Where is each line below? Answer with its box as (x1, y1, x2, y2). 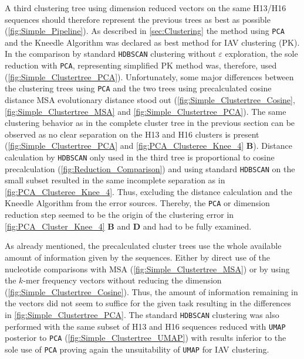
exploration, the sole (225, 47, 298, 60)
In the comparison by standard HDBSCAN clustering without (5, 47, 216, 60)
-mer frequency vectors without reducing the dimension (23, 274, 222, 286)
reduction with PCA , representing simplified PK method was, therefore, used (5, 59, 277, 71)
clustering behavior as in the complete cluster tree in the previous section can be (5, 117, 295, 129)
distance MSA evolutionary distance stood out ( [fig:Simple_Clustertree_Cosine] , (5, 94, 295, 105)
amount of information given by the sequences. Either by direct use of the (5, 251, 271, 263)
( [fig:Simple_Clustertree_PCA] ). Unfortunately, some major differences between (5, 70, 294, 83)
